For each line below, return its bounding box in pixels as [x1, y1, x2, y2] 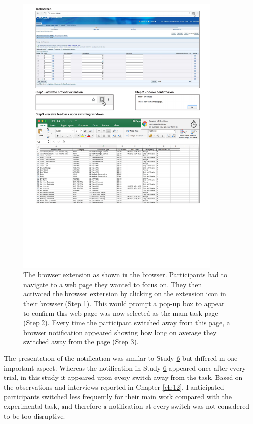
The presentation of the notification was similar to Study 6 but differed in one [4, 353, 238, 363]
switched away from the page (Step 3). [23, 336, 139, 347]
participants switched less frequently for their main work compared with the [4, 391, 232, 402]
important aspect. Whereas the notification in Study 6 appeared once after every [4, 362, 246, 373]
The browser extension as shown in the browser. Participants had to [23, 269, 227, 280]
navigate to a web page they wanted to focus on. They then [23, 279, 202, 289]
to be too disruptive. [4, 410, 65, 421]
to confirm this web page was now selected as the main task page [23, 308, 218, 318]
